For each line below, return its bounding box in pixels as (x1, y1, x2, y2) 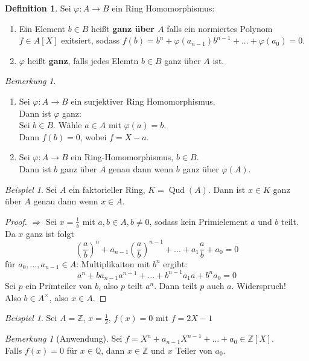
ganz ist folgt (26, 227, 74, 239)
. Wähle (53, 119, 82, 131)
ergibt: (163, 257, 188, 270)
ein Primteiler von (25, 279, 92, 292)
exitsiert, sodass (61, 34, 119, 47)
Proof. (5, 215, 27, 227)
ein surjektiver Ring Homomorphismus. (71, 94, 215, 107)
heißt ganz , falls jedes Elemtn (27, 54, 139, 67)
